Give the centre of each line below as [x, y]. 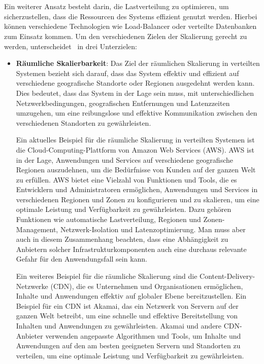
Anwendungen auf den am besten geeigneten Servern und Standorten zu [128, 345]
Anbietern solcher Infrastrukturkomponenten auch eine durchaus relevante [131, 249]
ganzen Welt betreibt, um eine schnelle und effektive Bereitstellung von [127, 316]
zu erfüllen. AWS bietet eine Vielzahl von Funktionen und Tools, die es [126, 179]
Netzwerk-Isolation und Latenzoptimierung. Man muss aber [153, 229]
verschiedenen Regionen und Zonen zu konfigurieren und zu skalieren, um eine [138, 199]
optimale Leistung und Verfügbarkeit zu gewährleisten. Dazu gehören [124, 209]
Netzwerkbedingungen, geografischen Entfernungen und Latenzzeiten [123, 103]
